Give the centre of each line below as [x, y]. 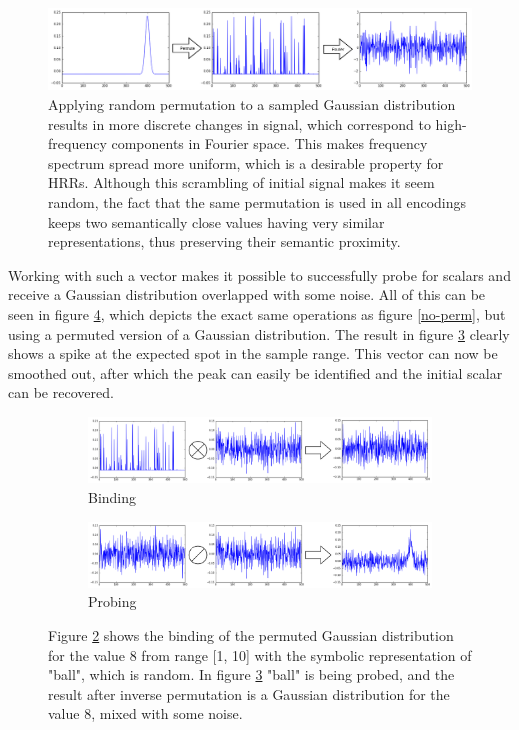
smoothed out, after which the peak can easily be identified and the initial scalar [255, 372]
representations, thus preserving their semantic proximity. [224, 241]
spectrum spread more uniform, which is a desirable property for [246, 162]
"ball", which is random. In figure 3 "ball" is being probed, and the [251, 674]
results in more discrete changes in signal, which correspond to [239, 123]
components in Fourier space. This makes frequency [269, 143]
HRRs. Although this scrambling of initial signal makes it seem [241, 182]
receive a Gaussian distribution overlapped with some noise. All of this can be [247, 294]
